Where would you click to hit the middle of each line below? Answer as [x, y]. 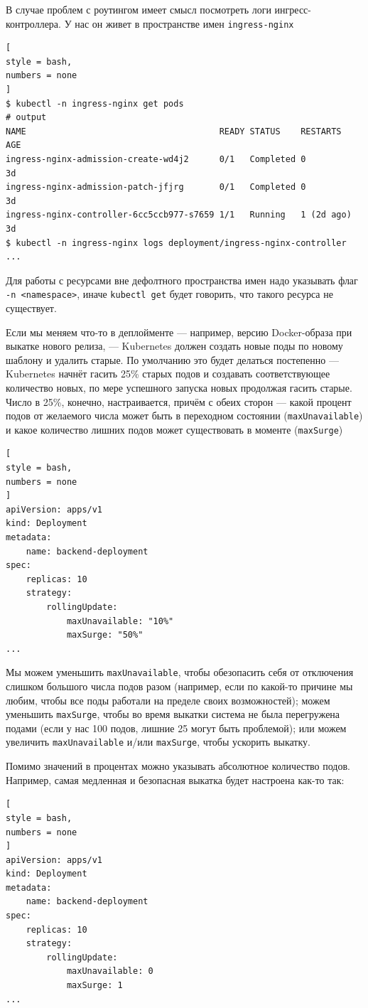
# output [26, 118]
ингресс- [293, 9]
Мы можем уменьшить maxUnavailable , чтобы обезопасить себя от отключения [180, 672]
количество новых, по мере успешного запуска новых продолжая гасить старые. [179, 387]
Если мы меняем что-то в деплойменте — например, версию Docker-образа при [179, 332]
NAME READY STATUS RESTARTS [174, 131]
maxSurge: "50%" [105, 635]
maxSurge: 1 [94, 986]
